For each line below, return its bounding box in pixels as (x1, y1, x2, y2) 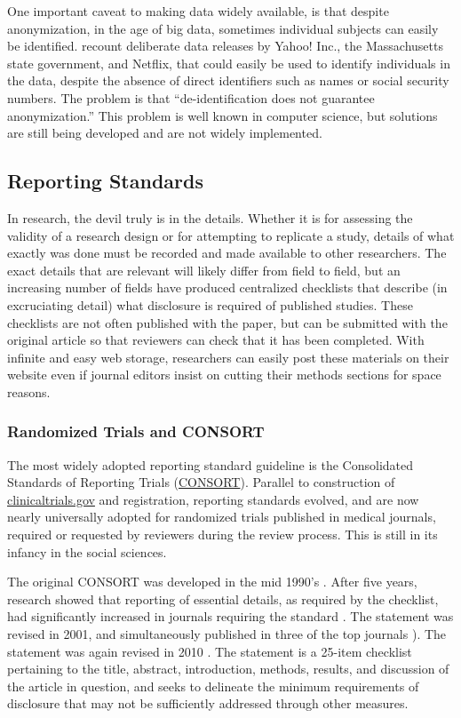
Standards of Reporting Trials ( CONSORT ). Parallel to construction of (7, 473, 395, 491)
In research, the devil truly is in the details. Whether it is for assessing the (7, 208, 413, 227)
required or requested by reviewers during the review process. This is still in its (7, 525, 438, 544)
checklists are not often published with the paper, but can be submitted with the (7, 313, 448, 331)
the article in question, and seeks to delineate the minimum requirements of (7, 676, 419, 695)
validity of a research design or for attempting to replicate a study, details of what (7, 226, 455, 244)
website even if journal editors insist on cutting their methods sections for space (7, 365, 441, 384)
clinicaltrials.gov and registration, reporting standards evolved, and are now (7, 490, 419, 508)
